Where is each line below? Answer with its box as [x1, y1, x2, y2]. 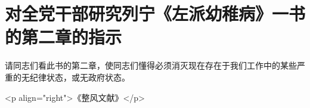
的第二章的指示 [5, 24, 122, 49]
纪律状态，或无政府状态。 [29, 70, 130, 83]
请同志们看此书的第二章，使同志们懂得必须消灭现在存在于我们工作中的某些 [5, 59, 297, 72]
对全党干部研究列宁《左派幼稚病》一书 [5, 1, 306, 26]
